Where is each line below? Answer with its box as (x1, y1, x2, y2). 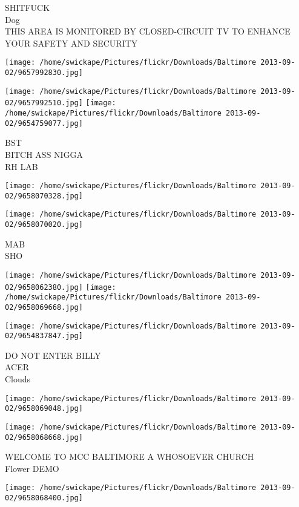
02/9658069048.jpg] (5, 404, 83, 413)
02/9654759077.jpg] (5, 119, 83, 128)
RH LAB (5, 160, 38, 172)
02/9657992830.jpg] (5, 68, 83, 77)
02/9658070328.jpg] (5, 191, 83, 200)
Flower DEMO (5, 462, 59, 474)
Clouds (5, 373, 31, 385)
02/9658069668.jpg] (5, 303, 83, 312)
